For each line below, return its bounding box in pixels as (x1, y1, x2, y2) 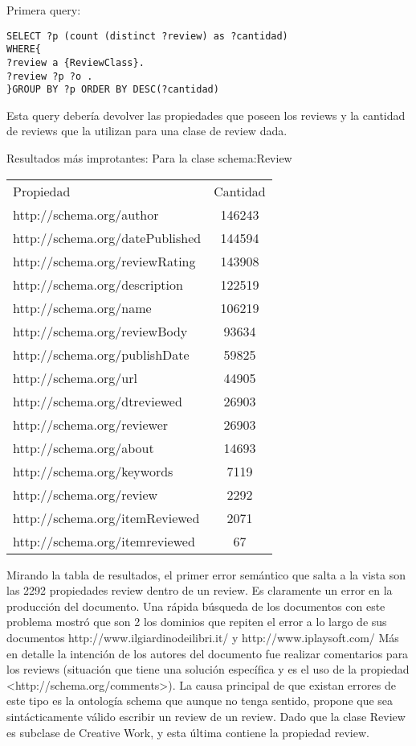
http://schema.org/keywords (13, 461, 173, 480)
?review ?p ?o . (6, 70, 93, 82)
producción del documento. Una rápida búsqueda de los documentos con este (6, 597, 385, 614)
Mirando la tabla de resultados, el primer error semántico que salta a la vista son (6, 566, 406, 583)
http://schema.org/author (13, 204, 159, 224)
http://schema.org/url (13, 368, 137, 387)
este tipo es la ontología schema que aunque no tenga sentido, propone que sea (6, 692, 394, 709)
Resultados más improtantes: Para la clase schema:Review (6, 150, 292, 167)
